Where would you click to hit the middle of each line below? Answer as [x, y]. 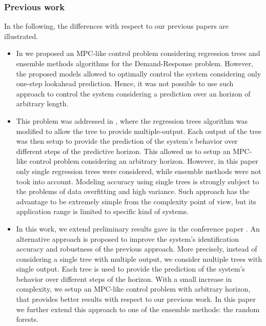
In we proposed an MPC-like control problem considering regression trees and [138, 53]
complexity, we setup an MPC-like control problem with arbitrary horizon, [133, 289]
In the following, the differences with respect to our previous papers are [117, 26]
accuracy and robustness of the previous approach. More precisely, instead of [137, 249]
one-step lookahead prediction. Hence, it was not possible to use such [125, 83]
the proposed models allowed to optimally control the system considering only [139, 73]
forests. [27, 319]
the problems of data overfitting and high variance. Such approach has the [133, 191]
